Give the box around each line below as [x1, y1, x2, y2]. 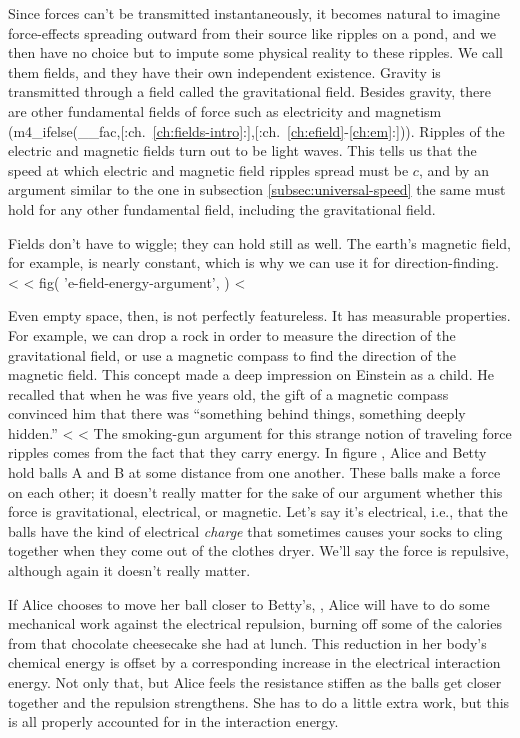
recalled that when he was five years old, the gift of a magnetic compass [8, 383, 449, 404]
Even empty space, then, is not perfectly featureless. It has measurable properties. [8, 305, 511, 326]
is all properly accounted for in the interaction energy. [8, 711, 339, 732]
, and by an [418, 159, 489, 180]
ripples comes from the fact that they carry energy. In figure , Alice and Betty [8, 442, 487, 463]
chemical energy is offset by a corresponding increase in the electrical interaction [8, 652, 501, 673]
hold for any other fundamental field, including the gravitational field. [8, 198, 436, 219]
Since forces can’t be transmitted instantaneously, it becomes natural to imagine [8, 3, 501, 23]
